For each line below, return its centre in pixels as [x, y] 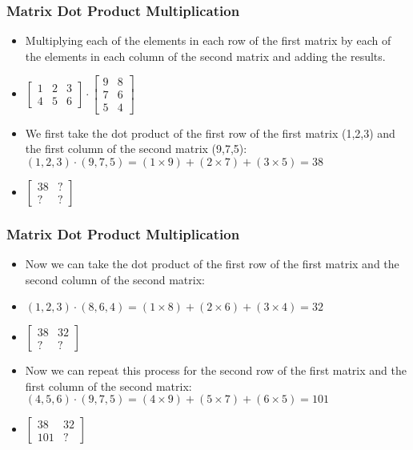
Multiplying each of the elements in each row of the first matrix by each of [208, 40]
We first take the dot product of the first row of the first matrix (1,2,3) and [210, 133]
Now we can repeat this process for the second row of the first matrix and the [216, 370]
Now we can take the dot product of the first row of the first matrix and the [212, 263]
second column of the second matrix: [115, 279]
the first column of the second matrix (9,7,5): [136, 149]
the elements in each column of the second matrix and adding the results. [205, 56]
